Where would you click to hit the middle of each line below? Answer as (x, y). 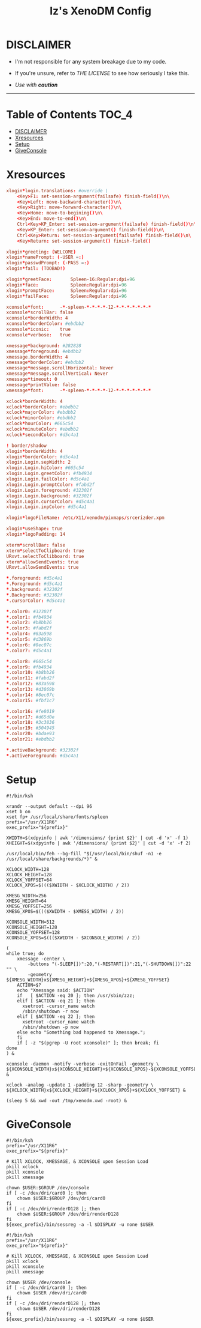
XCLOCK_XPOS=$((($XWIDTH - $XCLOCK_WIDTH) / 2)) (68, 885)
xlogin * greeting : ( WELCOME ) (41, 252)
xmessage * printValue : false (41, 385)
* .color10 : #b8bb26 (31, 673)
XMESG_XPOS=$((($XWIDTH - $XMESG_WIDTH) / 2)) (65, 911)
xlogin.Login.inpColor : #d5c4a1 (46, 507)
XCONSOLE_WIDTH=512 (31, 922)
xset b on (19, 811)
